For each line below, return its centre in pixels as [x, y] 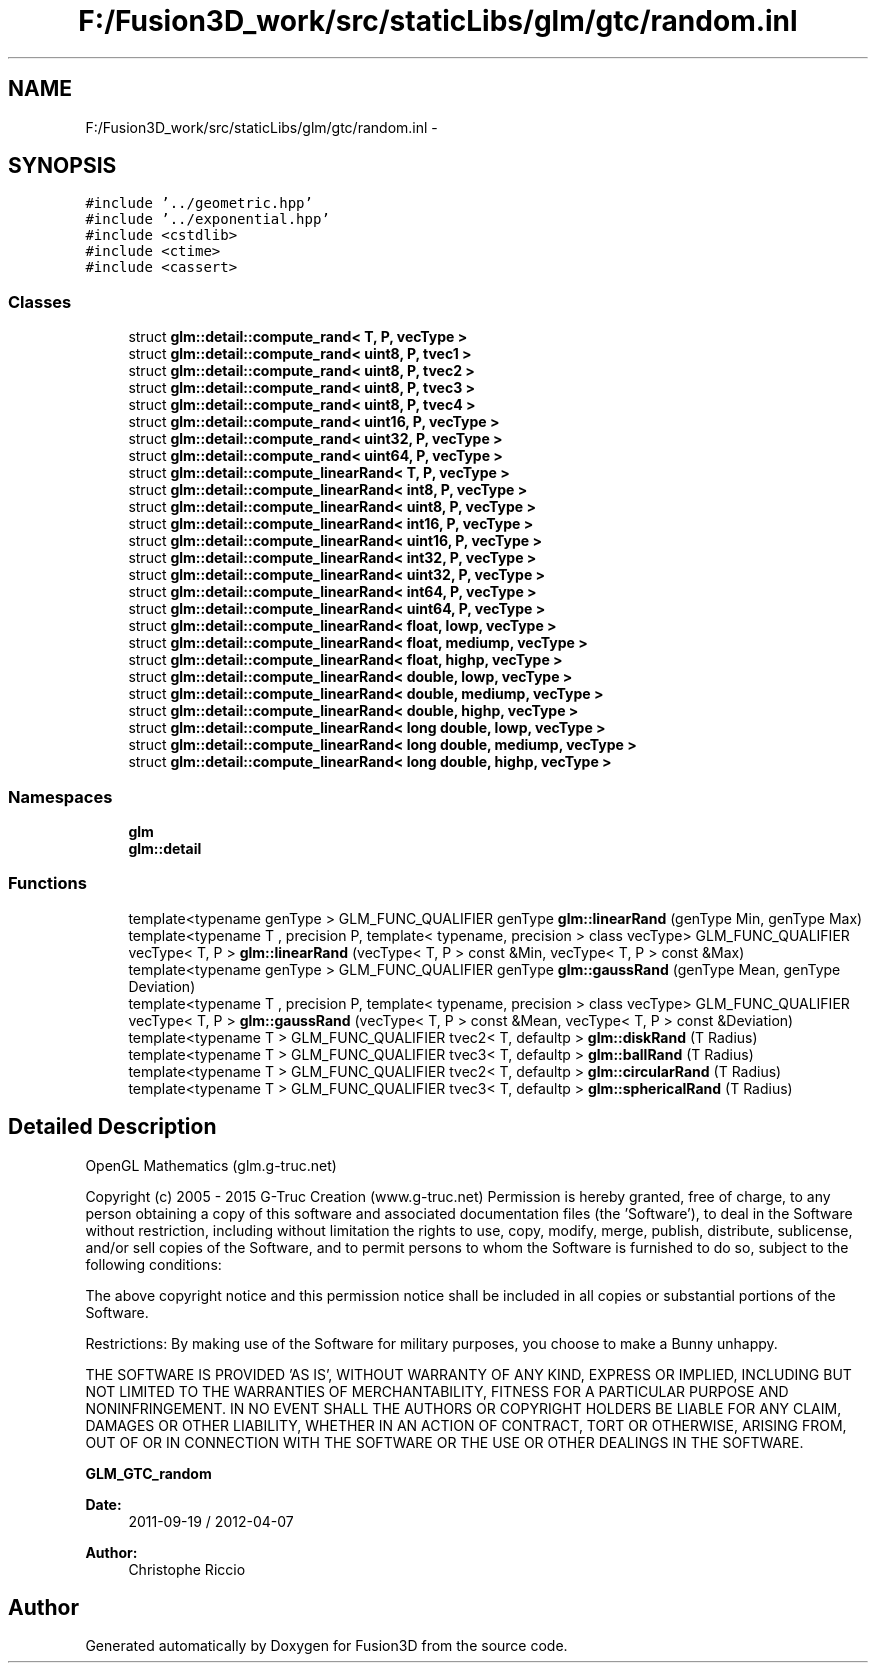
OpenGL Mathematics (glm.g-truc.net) [211, 1165]
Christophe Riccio [187, 1569]
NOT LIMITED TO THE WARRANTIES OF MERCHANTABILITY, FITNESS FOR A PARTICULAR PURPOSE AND [437, 1391]
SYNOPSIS [62, 166]
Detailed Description [112, 1127]
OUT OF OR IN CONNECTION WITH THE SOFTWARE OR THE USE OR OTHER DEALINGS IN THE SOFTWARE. [444, 1442]
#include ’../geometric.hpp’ [199, 203]
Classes [40, 301]
